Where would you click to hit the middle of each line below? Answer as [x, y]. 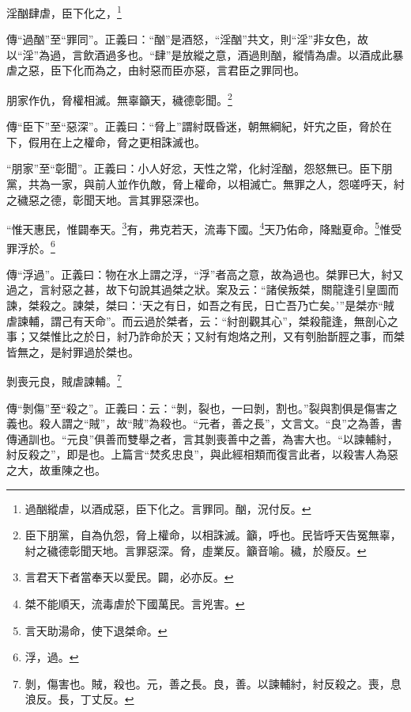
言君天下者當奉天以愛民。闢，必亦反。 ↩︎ [129, 577]
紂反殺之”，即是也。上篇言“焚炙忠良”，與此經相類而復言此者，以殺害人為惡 [202, 454]
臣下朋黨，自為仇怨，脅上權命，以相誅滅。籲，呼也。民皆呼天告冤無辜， [213, 535]
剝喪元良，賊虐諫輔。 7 [64, 380]
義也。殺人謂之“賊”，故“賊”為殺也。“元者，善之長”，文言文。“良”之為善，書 [204, 423]
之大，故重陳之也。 [56, 469]
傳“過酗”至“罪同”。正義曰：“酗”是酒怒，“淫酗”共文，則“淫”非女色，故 [188, 39]
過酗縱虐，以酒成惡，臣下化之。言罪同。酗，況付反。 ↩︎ [168, 508]
